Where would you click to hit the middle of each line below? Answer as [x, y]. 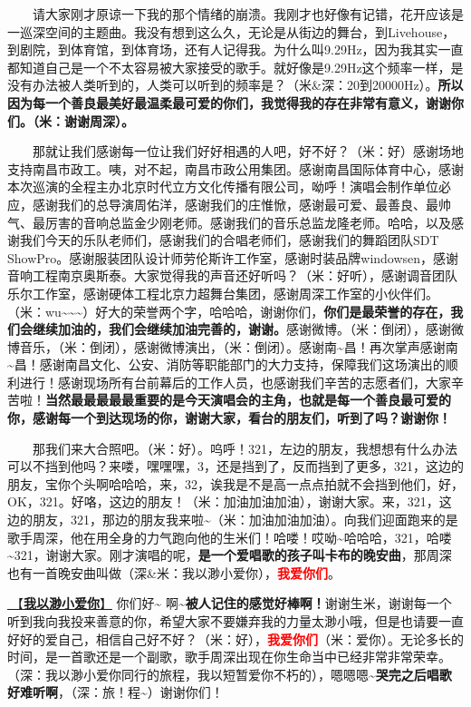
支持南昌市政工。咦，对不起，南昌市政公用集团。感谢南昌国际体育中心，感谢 [235, 168]
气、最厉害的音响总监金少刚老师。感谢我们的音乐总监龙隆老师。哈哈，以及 [229, 222]
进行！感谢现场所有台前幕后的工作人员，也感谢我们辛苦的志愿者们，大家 [235, 382]
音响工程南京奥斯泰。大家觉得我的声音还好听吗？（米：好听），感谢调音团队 [232, 275]
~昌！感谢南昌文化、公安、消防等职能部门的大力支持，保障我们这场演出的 [226, 364]
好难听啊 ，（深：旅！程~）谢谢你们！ [115, 692]
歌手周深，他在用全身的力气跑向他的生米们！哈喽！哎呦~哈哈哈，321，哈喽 [230, 537]
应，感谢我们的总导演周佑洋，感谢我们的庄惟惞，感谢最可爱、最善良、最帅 [229, 204]
